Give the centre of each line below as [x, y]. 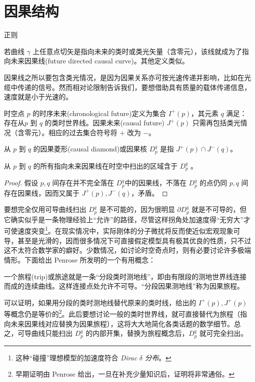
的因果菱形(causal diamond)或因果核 [90, 149]
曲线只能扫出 [52, 333]
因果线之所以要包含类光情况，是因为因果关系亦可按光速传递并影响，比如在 [124, 77]
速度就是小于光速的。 [38, 97]
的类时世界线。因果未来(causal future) [105, 123]
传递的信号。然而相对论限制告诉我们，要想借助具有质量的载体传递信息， [134, 87]
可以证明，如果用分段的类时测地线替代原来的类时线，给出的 [100, 302]
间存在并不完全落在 [83, 183]
